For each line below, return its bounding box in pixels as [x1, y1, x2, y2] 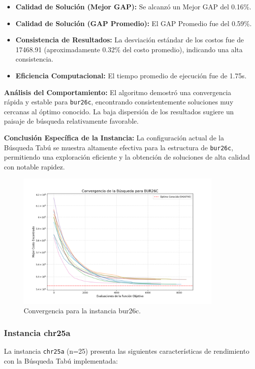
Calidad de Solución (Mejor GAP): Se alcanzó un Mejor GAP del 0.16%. [15, 1, 252, 11]
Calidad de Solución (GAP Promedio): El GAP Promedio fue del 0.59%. [15, 18, 252, 28]
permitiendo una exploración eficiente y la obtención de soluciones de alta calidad [4, 152, 250, 162]
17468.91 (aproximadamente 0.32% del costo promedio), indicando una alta [15, 44, 243, 54]
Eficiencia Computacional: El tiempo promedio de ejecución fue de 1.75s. [15, 70, 247, 80]
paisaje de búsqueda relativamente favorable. [4, 116, 139, 126]
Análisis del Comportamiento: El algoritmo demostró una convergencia [4, 87, 231, 97]
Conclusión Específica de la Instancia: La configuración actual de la [4, 133, 224, 142]
